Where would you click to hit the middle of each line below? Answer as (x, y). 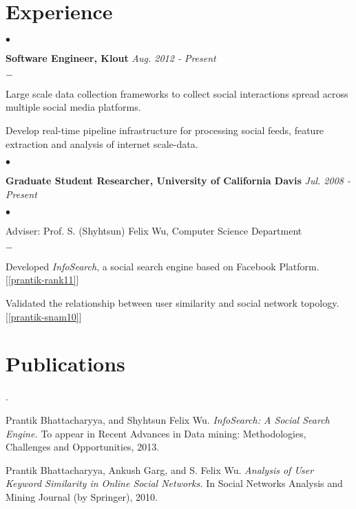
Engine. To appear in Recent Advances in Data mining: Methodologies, (156, 433)
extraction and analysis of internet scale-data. (102, 143)
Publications (65, 364)
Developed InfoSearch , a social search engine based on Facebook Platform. (163, 266)
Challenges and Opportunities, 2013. (83, 447)
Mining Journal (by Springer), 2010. (82, 496)
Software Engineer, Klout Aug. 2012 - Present (111, 58)
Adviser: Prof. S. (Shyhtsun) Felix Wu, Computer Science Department (154, 231)
